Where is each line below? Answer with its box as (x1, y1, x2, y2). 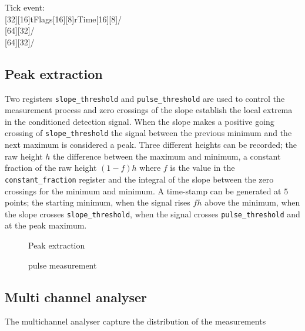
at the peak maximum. (5, 219, 87, 231)
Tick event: (5, 1, 45, 13)
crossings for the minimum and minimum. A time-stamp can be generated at (5, 184, 281, 197)
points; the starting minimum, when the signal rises (5, 196, 190, 208)
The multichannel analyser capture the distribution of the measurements (5, 315, 266, 327)
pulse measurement (28, 259, 97, 271)
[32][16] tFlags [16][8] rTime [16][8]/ (5, 12, 122, 25)
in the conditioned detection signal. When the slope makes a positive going (5, 115, 274, 127)
